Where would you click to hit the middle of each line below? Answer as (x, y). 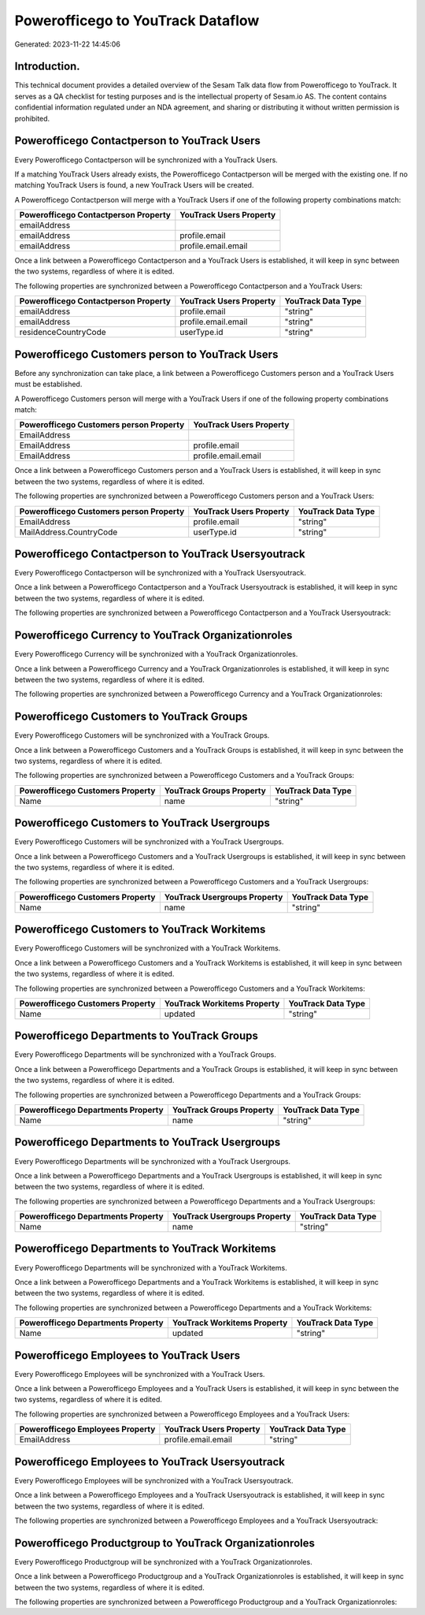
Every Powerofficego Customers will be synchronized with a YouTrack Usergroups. (149, 842)
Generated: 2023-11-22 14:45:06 (68, 44)
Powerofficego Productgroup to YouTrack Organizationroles (164, 1543)
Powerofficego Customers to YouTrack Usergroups (142, 823)
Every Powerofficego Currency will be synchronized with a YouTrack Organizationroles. (156, 654)
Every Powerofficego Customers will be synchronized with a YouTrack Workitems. (148, 948)
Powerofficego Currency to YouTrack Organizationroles (153, 636)
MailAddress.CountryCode (68, 532)
